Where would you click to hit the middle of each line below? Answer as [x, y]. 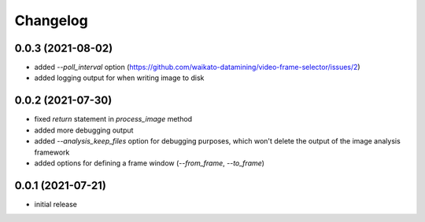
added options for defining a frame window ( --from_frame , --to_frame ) [150, 163]
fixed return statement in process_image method [113, 119]
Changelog [51, 20]
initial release [56, 204]
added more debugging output [84, 130]
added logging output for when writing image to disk [119, 78]
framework [52, 152]
